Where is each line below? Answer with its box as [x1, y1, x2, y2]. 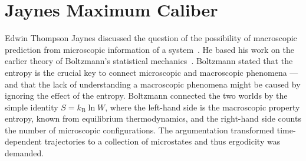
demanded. [5, 147, 44, 159]
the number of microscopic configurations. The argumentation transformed [5, 123, 275, 136]
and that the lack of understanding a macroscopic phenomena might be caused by [5, 78, 301, 90]
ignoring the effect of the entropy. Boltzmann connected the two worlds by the [5, 89, 288, 102]
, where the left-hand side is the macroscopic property [105, 100, 300, 113]
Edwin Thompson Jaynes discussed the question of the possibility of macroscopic [5, 32, 297, 44]
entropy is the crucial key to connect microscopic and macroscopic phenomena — [5, 66, 298, 78]
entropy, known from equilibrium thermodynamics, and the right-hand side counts [5, 112, 301, 125]
